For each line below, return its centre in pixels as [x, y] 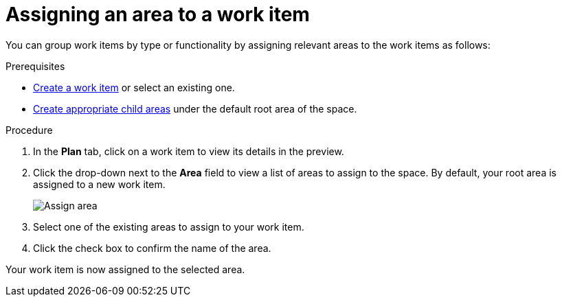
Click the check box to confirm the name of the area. [152, 248]
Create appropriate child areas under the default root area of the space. [195, 108]
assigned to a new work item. [99, 184]
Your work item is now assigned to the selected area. [125, 269]
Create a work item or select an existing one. [134, 87]
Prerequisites [35, 66]
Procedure [29, 130]
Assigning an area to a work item [158, 14]
